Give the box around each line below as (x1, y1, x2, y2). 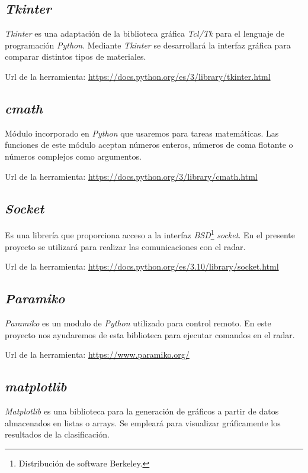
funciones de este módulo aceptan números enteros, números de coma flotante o (5, 138, 293, 151)
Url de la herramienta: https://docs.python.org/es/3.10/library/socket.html (5, 260, 279, 273)
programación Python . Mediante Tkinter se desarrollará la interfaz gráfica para (5, 38, 291, 51)
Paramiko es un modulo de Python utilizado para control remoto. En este (5, 317, 271, 329)
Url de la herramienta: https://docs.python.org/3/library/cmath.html (5, 170, 258, 182)
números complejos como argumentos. (5, 150, 142, 162)
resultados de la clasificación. (5, 428, 110, 440)
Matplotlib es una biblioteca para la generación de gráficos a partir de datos (5, 404, 279, 417)
